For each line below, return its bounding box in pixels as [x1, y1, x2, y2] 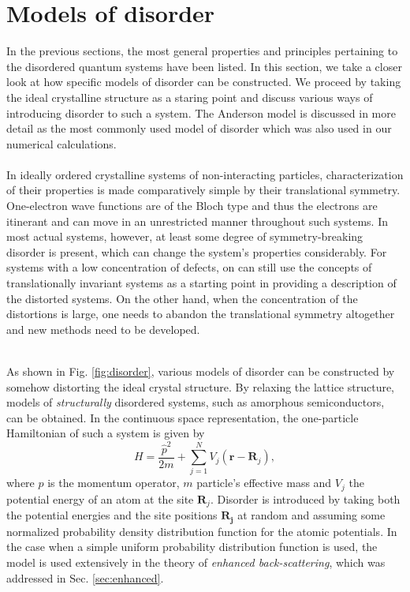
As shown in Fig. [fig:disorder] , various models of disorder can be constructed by [6, 363, 395, 379]
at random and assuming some [237, 507, 386, 523]
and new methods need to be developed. [6, 320, 200, 337]
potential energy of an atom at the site [6, 490, 194, 507]
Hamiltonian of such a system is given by [6, 425, 205, 441]
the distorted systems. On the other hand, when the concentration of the [6, 290, 358, 306]
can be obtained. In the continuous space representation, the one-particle [6, 409, 359, 425]
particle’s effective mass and [196, 474, 332, 491]
